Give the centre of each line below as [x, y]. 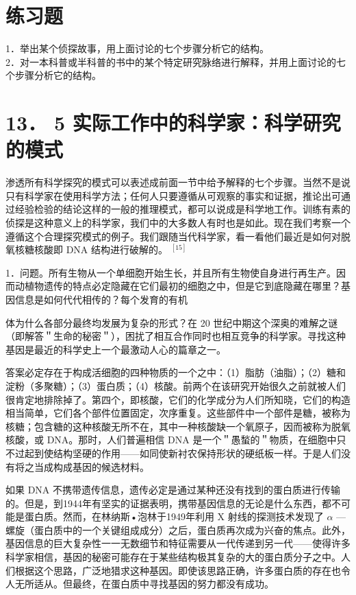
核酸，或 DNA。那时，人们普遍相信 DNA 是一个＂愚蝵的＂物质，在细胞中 [171, 440]
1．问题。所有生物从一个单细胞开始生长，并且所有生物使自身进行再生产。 [171, 272]
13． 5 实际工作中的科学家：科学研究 [173, 122]
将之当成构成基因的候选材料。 [82, 466]
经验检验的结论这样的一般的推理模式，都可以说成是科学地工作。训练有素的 [182, 209]
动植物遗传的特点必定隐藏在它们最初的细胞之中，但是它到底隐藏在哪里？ [178, 286]
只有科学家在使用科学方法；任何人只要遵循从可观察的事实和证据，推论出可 [173, 195]
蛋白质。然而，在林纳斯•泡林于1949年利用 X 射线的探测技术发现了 [174, 516]
